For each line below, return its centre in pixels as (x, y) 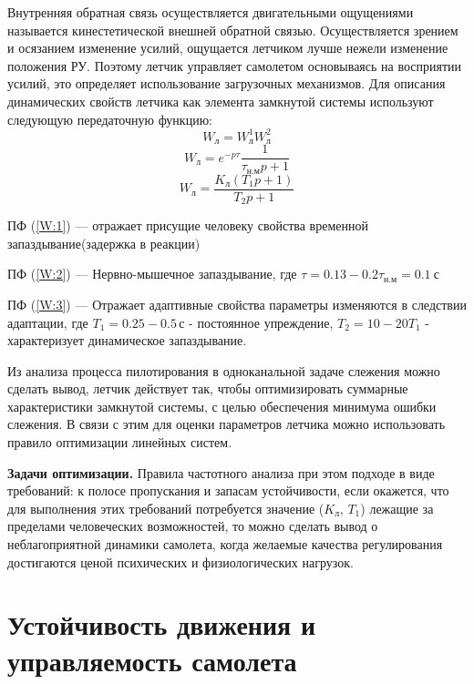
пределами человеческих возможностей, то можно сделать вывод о (193, 526)
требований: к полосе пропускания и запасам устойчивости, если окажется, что (228, 490)
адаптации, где (48, 322)
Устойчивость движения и (162, 624)
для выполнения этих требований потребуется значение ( (166, 508)
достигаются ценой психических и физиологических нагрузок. (180, 561)
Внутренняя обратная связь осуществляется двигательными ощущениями (211, 12)
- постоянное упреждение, (261, 322)
